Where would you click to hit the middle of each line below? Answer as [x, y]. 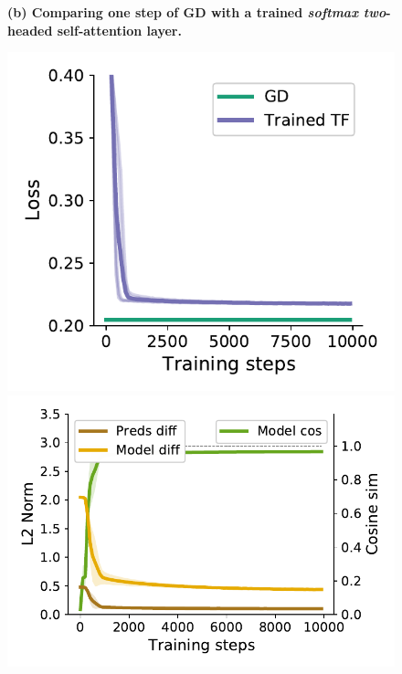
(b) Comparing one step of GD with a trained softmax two [197, 12]
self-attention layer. [119, 30]
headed [30, 30]
